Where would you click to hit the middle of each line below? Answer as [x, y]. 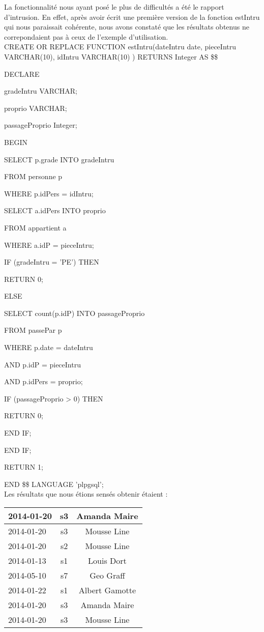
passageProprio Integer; [41, 125]
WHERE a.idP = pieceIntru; [49, 245]
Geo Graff [107, 575]
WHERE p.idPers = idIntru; [49, 193]
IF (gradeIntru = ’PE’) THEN [52, 262]
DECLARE [22, 74]
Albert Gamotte [107, 590]
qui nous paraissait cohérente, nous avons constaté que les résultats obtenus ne [127, 27]
